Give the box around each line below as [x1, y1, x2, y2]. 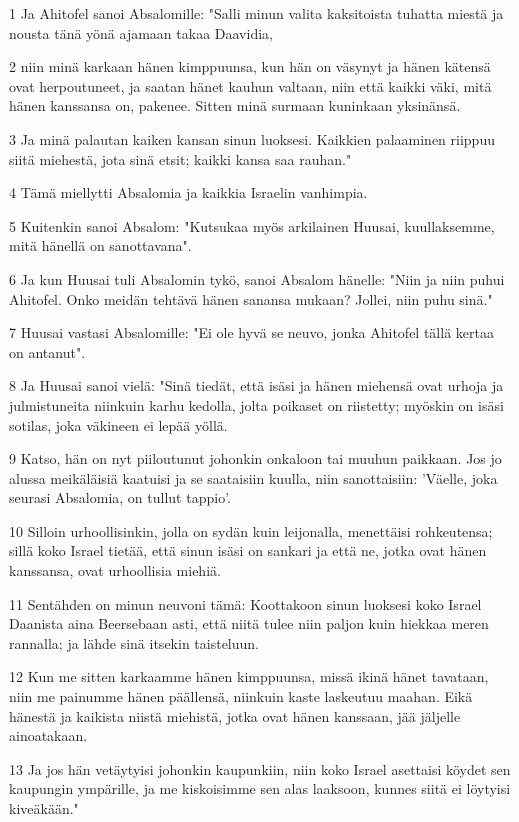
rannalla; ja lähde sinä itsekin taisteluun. [9, 632, 259, 653]
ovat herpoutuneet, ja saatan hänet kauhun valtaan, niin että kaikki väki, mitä [9, 75, 492, 96]
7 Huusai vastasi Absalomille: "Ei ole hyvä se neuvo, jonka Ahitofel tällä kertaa [9, 322, 494, 343]
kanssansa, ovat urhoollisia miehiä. [9, 560, 221, 581]
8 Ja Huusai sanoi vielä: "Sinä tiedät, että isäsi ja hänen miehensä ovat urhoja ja [9, 375, 504, 396]
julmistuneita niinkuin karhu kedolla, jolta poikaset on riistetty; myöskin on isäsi [9, 394, 504, 415]
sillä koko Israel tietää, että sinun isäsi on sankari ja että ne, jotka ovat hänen [9, 540, 487, 561]
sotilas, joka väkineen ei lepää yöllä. [9, 414, 228, 435]
